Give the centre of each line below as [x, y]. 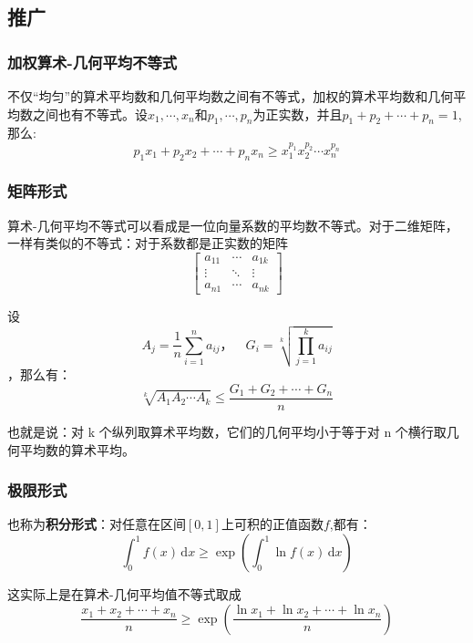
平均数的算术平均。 [77, 449]
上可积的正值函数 [272, 524]
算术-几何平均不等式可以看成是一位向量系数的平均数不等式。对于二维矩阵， [233, 225]
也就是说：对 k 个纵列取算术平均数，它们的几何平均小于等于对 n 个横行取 [227, 431]
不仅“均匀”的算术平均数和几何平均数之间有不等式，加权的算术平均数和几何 [231, 96]
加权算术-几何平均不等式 [93, 62]
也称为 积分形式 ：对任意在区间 [97, 524]
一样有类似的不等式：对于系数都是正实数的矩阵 [148, 243]
